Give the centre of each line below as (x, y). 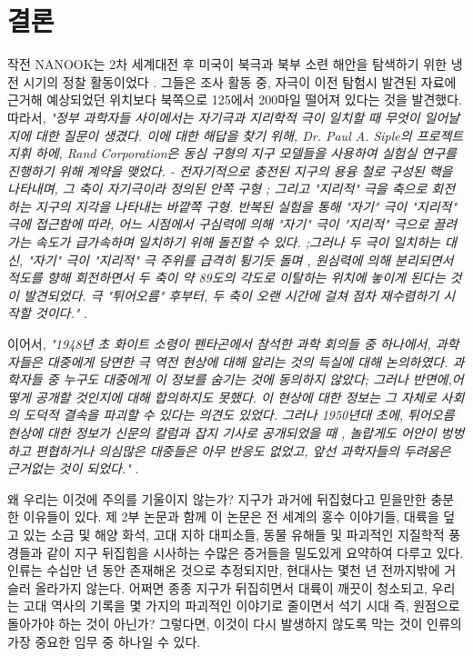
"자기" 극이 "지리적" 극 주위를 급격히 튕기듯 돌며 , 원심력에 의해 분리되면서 (241, 259)
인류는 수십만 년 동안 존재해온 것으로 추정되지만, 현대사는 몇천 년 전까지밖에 (224, 570)
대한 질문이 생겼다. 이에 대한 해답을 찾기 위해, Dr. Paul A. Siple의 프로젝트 (249, 135)
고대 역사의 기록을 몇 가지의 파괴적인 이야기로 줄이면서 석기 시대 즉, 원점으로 (242, 606)
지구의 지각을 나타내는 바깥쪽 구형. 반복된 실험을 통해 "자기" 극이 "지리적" (246, 206)
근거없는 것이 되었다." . (73, 468)
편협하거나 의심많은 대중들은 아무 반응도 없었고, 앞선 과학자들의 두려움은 (243, 450)
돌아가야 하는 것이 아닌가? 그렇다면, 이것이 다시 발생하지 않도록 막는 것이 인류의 (235, 623)
